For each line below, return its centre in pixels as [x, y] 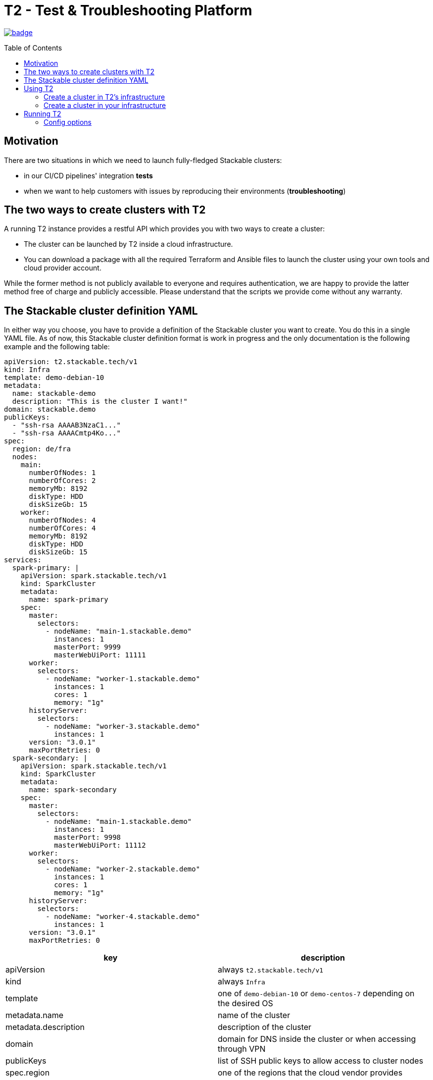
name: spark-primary [69, 600]
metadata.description [45, 1027]
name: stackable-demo [54, 394]
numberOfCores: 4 [62, 528]
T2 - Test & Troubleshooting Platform [128, 10]
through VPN [242, 1049]
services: [23, 560]
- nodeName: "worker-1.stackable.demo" [123, 679]
